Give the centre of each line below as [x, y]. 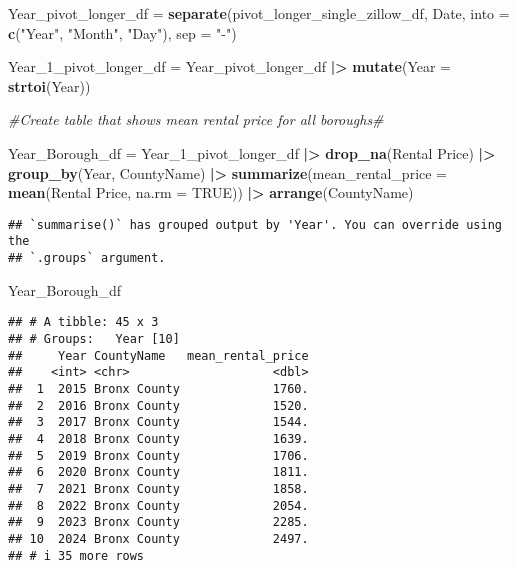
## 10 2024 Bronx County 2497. [158, 538]
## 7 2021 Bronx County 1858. [158, 488]
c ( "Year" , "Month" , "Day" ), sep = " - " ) [122, 32]
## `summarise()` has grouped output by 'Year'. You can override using [255, 224]
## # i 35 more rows [76, 555]
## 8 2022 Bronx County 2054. [158, 505]
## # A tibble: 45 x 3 [83, 322]
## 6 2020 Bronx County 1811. [158, 472]
